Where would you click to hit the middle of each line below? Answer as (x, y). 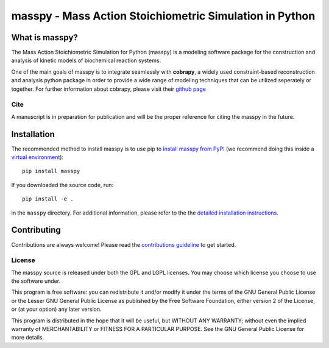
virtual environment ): (37, 157)
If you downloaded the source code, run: (62, 185)
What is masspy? (45, 37)
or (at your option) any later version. (56, 309)
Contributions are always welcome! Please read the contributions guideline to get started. (124, 244)
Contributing (36, 230)
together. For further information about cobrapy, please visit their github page (109, 89)
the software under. (36, 281)
